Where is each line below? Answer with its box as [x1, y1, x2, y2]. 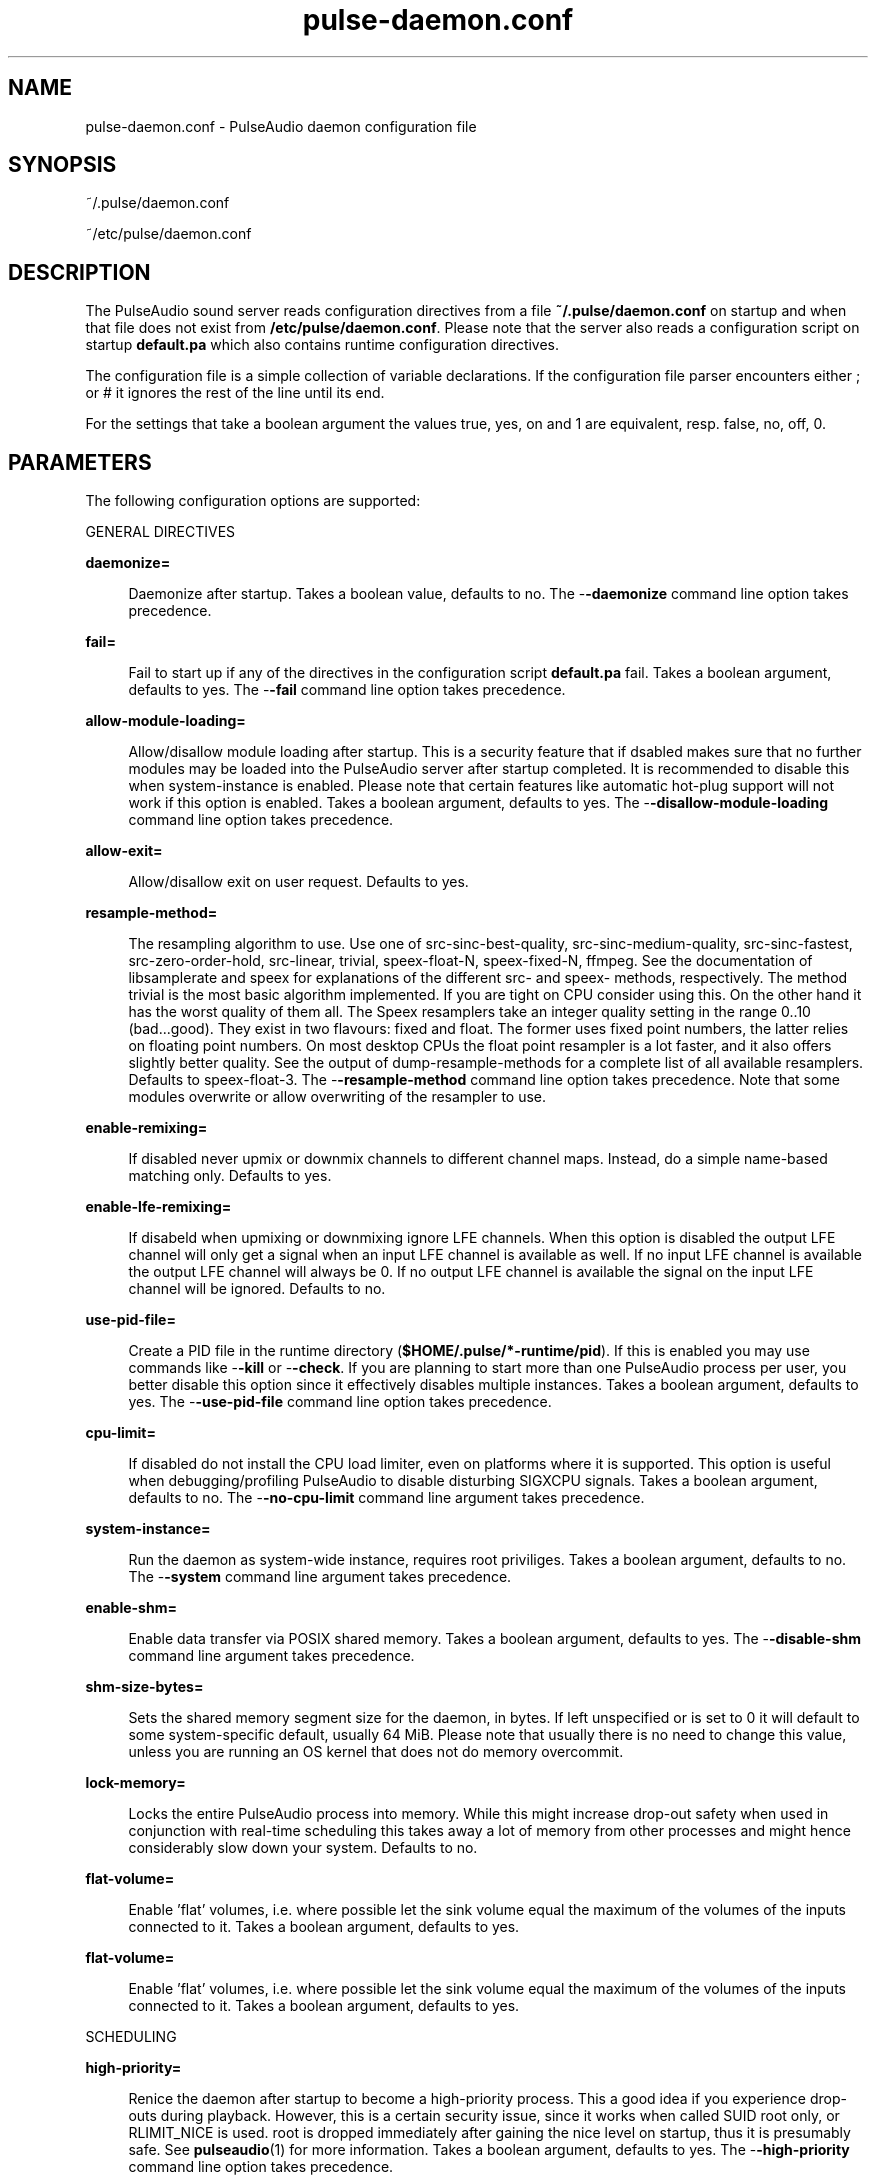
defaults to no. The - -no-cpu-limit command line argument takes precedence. [128, 1489, 645, 1507]
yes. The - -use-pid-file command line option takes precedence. [128, 1393, 552, 1411]
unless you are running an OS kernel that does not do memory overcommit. [128, 1743, 624, 1761]
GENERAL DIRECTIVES [85, 523, 236, 541]
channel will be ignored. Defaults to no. [128, 1280, 386, 1298]
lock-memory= [85, 1774, 186, 1792]
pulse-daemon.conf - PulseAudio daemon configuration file [85, 117, 477, 135]
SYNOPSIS [8, 152, 117, 178]
